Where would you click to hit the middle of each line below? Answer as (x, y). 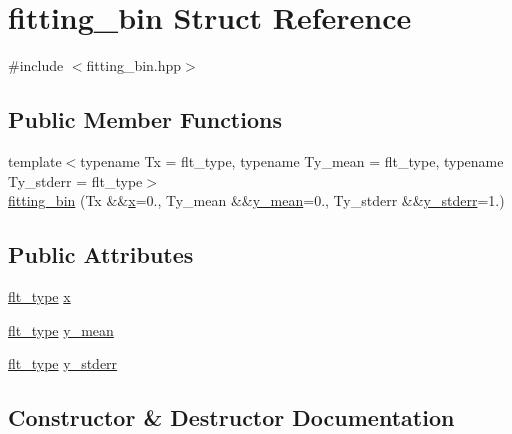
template (35, 160)
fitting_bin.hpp (134, 65)
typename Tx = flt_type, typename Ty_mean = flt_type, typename (292, 160)
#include (36, 65)
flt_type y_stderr (63, 363)
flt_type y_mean (61, 329)
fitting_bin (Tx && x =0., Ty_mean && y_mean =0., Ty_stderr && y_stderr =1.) (256, 200)
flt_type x (39, 295)
